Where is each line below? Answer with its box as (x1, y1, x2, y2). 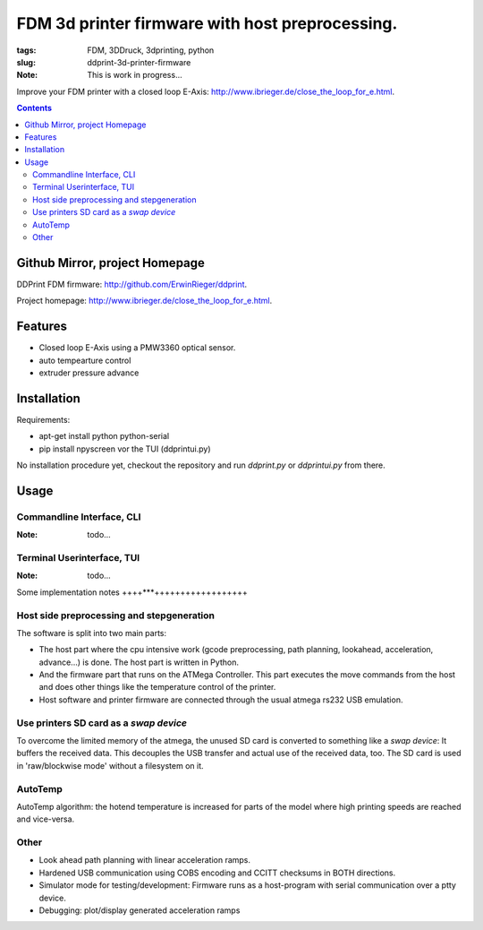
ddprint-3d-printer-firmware (87, 56, 191, 67)
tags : (16, 45, 37, 56)
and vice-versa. (16, 814, 75, 824)
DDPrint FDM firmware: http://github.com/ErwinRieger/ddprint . (16, 279, 248, 289)
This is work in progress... (87, 70, 182, 81)
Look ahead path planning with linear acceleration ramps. (38, 855, 250, 865)
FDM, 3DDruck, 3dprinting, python (87, 45, 215, 56)
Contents (16, 103, 53, 114)
